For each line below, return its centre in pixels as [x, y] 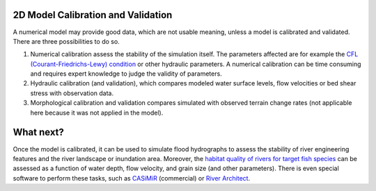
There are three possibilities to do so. [66, 41]
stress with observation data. [72, 93]
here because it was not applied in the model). [97, 113]
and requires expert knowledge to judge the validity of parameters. [126, 74]
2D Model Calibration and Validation [93, 15]
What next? [38, 132]
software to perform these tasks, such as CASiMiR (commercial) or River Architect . [132, 178]
